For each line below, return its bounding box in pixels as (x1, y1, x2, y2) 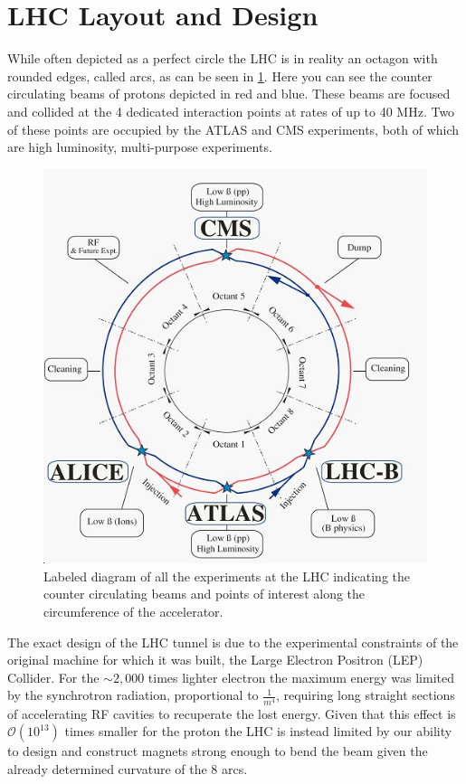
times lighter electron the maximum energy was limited (147, 667, 454, 686)
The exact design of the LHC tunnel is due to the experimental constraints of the (7, 632, 459, 651)
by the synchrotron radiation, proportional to (7, 685, 259, 704)
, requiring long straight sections (275, 685, 455, 704)
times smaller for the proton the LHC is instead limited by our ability (64, 722, 452, 741)
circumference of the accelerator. (43, 602, 223, 621)
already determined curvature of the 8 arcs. (7, 759, 248, 778)
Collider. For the (7, 667, 100, 686)
